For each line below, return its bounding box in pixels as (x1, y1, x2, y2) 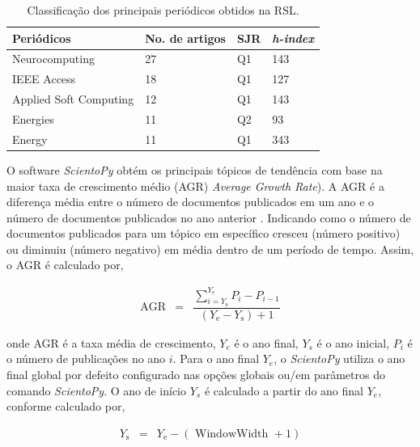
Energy (12, 130, 48, 147)
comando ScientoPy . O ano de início (6, 382, 187, 399)
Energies (12, 110, 54, 127)
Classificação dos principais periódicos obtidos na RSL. (27, 2, 299, 18)
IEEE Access (12, 70, 76, 87)
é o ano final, (234, 334, 299, 351)
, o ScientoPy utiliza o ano (274, 350, 405, 367)
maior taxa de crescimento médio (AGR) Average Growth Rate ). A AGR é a (6, 177, 384, 194)
